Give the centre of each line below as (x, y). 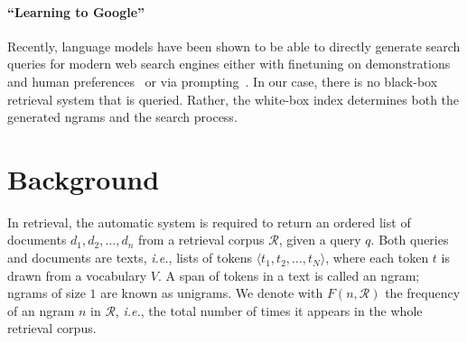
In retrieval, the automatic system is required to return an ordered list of (209, 222)
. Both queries (410, 240)
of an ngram (41, 310)
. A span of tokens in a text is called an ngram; (289, 275)
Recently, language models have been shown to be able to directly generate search (234, 46)
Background (84, 178)
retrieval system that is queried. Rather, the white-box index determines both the (233, 99)
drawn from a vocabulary (77, 275)
